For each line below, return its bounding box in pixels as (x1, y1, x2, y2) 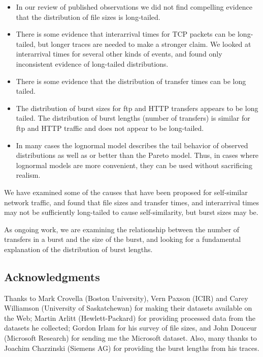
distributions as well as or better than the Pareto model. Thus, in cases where (16, 150, 259, 160)
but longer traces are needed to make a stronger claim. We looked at (38, 38, 251, 49)
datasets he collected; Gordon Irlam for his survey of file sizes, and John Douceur (4, 322, 257, 333)
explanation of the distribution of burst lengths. (4, 243, 153, 254)
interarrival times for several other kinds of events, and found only (16, 48, 222, 59)
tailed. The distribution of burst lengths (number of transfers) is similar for (16, 113, 250, 123)
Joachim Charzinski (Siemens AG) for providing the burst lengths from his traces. (4, 342, 259, 353)
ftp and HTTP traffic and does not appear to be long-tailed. (16, 122, 204, 133)
